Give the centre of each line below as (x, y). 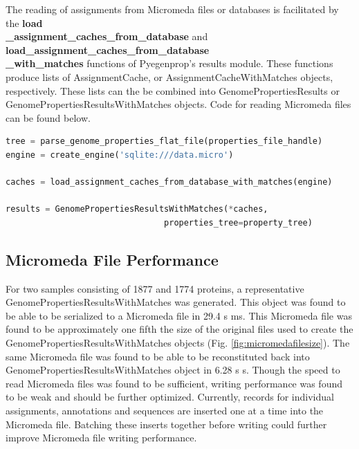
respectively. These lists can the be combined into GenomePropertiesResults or (173, 90)
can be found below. (48, 117)
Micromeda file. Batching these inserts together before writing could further (166, 424)
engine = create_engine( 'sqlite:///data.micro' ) (120, 155)
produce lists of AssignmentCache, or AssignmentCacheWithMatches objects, (169, 76)
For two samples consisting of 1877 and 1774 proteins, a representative (155, 288)
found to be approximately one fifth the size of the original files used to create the (179, 329)
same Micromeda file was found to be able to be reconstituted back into (158, 356)
